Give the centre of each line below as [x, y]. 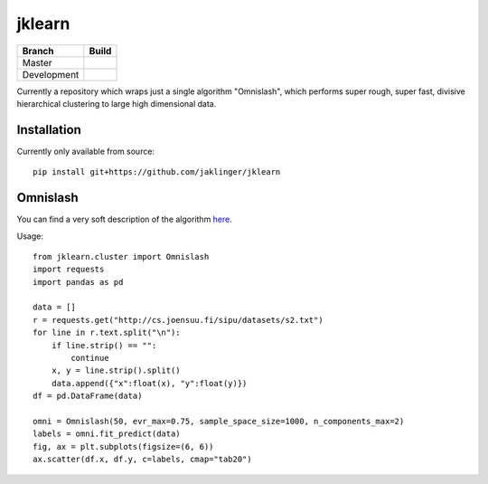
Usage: [30, 236]
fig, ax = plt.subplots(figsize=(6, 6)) [123, 446]
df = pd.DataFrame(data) [88, 396]
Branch [38, 51]
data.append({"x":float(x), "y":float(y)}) [149, 383]
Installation [49, 130]
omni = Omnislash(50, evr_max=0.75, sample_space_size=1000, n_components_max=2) [219, 421]
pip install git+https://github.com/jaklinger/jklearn [157, 172]
